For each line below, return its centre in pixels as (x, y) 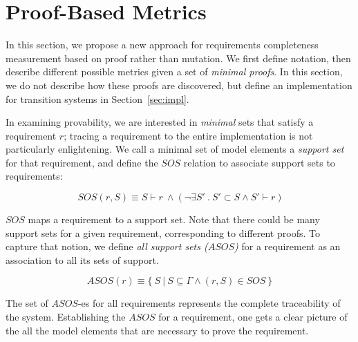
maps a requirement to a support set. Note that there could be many (174, 219)
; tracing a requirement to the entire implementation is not (188, 135)
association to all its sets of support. (82, 259)
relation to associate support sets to (259, 162)
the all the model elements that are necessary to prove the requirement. (157, 330)
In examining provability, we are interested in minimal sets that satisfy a (160, 122)
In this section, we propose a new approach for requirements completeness (162, 45)
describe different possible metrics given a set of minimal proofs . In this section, (174, 72)
